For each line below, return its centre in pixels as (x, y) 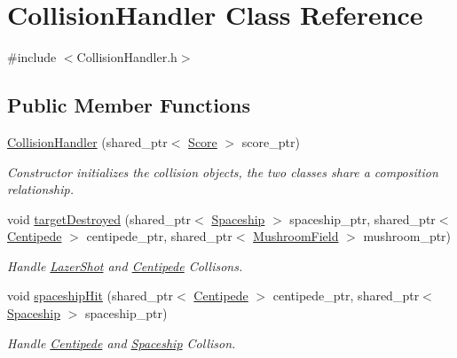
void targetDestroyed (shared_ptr (99, 218)
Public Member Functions (129, 105)
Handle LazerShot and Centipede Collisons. (125, 265)
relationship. (40, 189)
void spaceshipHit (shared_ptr (91, 296)
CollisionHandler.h (127, 57)
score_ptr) (271, 141)
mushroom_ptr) (407, 236)
